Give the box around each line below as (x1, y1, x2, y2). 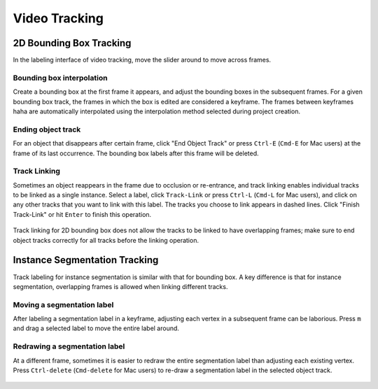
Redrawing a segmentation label (13, 341, 125, 351)
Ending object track (13, 125, 81, 134)
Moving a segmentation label (13, 299, 114, 309)
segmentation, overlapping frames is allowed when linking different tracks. (13, 282, 228, 290)
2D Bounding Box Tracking (13, 37, 132, 49)
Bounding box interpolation (13, 73, 108, 83)
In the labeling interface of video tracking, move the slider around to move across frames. (13, 56, 272, 64)
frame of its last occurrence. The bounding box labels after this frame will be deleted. (13, 149, 259, 157)
